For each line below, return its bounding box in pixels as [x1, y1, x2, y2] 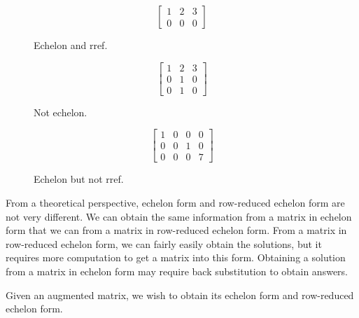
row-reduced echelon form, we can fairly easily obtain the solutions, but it [6, 236, 322, 251]
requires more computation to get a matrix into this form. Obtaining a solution [6, 250, 346, 265]
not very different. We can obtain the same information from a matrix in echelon [6, 209, 352, 223]
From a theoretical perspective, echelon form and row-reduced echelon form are [6, 195, 345, 209]
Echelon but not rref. [34, 172, 124, 186]
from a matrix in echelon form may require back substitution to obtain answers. [6, 263, 348, 278]
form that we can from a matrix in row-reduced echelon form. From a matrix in [6, 223, 347, 237]
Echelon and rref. [34, 38, 108, 52]
